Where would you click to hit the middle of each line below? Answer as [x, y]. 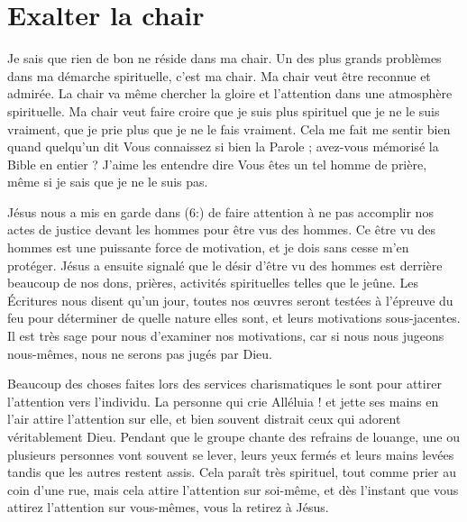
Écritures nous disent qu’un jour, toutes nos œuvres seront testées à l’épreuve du [230, 300]
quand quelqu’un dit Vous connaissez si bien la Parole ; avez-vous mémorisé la [223, 147]
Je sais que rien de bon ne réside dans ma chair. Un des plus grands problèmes [224, 58]
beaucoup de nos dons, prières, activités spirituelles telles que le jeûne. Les [213, 283]
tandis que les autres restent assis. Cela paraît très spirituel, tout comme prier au [232, 472]
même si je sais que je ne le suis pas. [108, 182]
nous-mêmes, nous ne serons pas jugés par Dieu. [140, 353]
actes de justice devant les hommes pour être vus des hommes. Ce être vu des [222, 229]
